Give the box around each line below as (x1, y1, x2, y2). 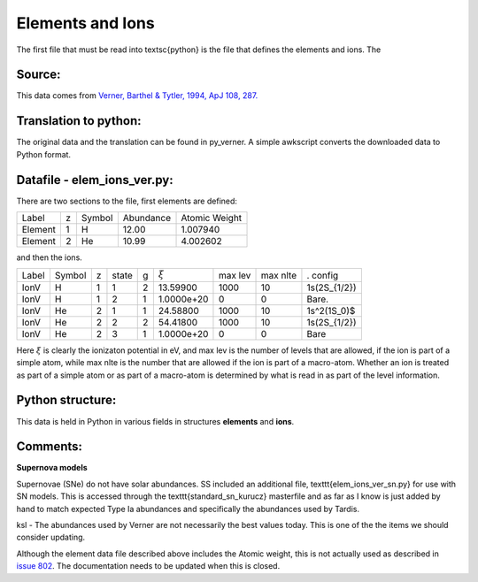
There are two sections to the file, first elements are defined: (16, 195, 238, 206)
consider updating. (16, 532, 86, 543)
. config (306, 269, 339, 281)
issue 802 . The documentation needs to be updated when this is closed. (16, 561, 281, 571)
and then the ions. (16, 252, 83, 263)
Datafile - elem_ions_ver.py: (16, 172, 173, 188)
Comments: (16, 439, 83, 455)
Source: (16, 67, 61, 82)
